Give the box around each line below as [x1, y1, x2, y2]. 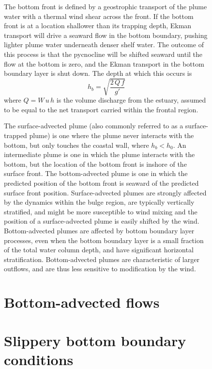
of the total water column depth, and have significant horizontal [4, 245, 194, 255]
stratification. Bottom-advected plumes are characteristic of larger [4, 254, 199, 264]
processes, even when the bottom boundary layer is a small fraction [4, 235, 204, 245]
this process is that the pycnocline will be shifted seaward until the [4, 49, 203, 59]
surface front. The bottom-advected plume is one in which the [4, 168, 188, 178]
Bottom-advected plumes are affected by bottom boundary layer [4, 226, 195, 236]
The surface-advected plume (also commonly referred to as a [4, 121, 183, 131]
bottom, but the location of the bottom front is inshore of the [4, 158, 187, 169]
